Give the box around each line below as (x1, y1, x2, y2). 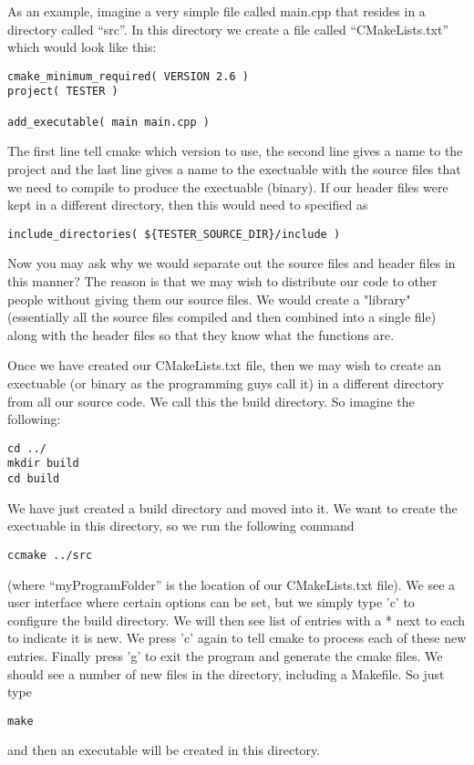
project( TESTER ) (7, 85, 118, 98)
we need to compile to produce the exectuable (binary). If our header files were (7, 177, 448, 196)
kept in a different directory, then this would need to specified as (7, 195, 368, 214)
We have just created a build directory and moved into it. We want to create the (7, 498, 458, 517)
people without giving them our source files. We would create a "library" (7, 289, 411, 308)
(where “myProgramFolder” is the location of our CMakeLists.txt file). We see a (7, 574, 456, 594)
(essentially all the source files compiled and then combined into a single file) (7, 307, 437, 326)
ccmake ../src (7, 548, 93, 562)
